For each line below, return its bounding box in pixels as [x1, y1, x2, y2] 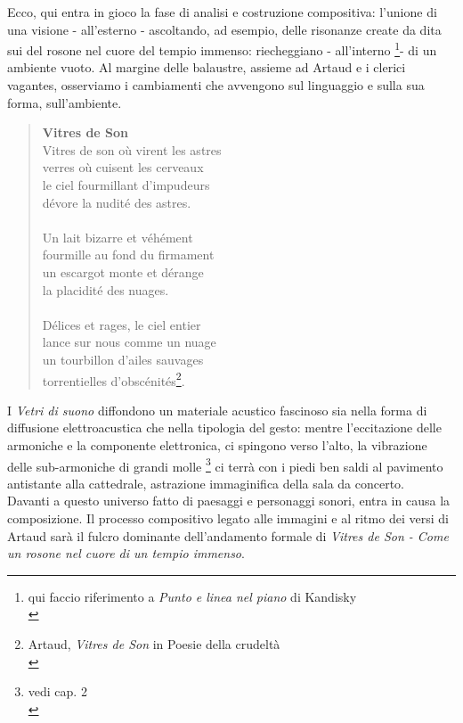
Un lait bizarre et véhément [42, 227, 193, 246]
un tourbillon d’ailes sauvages [42, 349, 204, 368]
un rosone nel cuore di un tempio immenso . [7, 544, 245, 563]
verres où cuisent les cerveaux [42, 158, 204, 177]
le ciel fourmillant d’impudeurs [42, 176, 210, 193]
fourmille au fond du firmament [42, 245, 215, 264]
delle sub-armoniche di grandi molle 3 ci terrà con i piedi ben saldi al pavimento [7, 454, 443, 475]
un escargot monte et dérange [42, 262, 204, 281]
